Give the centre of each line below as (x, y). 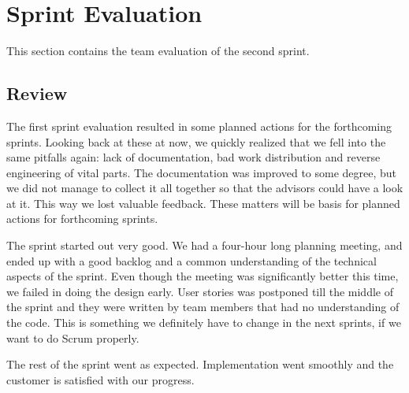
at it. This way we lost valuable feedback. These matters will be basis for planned (203, 203)
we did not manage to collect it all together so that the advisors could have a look (205, 188)
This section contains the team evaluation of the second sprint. (158, 51)
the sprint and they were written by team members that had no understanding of (203, 307)
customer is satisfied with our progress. (100, 379)
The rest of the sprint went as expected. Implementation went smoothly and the (200, 364)
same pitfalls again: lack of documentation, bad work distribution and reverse (193, 157)
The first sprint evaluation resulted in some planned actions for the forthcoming (199, 126)
